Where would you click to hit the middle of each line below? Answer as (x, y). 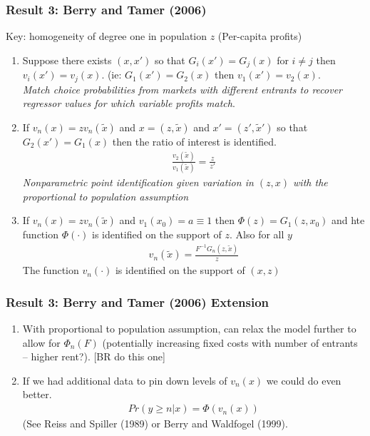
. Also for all (257, 234)
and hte (348, 220)
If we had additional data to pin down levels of (125, 380)
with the (310, 182)
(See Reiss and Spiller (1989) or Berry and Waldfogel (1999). (155, 424)
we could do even (304, 380)
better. (37, 394)
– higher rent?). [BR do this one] (94, 356)
